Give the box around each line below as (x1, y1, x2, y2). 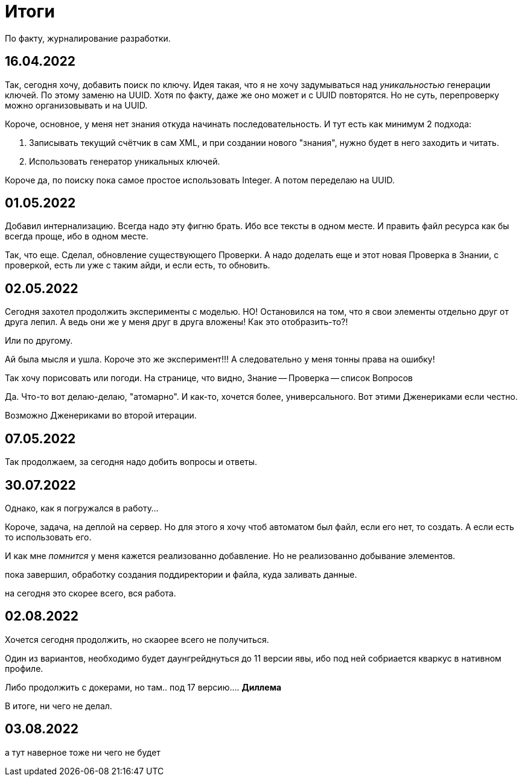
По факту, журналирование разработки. (5, 33, 171, 43)
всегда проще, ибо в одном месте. (5, 231, 148, 242)
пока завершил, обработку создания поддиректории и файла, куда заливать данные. (5, 569, 357, 580)
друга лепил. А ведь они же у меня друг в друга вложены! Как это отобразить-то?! (5, 317, 348, 327)
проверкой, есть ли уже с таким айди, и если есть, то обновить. (5, 260, 270, 271)
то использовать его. (5, 531, 92, 542)
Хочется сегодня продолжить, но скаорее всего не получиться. (5, 634, 269, 645)
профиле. (5, 663, 43, 674)
